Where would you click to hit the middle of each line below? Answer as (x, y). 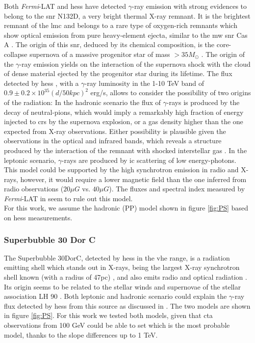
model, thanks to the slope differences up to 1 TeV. (81, 334)
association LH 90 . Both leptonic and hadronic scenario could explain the (115, 296)
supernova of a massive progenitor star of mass (100, 54)
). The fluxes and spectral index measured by (177, 189)
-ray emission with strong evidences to (189, 6)
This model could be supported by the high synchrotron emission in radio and (121, 170)
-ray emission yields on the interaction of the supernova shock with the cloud (135, 64)
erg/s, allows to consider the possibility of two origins (171, 92)
